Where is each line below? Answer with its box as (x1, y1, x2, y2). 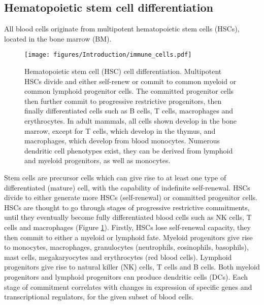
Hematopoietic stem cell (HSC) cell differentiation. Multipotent (24, 66, 222, 77)
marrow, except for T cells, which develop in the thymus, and (24, 125, 216, 136)
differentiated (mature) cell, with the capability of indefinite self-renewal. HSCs (4, 182, 250, 193)
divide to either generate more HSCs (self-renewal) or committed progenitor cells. (4, 192, 258, 203)
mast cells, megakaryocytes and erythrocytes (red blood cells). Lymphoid (4, 251, 232, 262)
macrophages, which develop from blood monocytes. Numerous (24, 135, 220, 146)
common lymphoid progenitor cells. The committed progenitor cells (24, 86, 234, 96)
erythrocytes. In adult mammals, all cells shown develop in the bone (24, 116, 237, 126)
